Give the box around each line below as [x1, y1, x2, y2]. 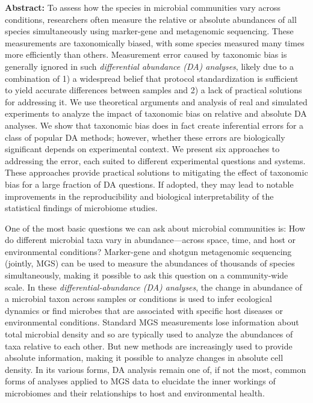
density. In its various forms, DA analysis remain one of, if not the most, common [5, 363, 306, 375]
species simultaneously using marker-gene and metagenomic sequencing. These [5, 25, 294, 37]
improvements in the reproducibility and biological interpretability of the [5, 189, 274, 202]
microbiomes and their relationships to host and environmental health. [5, 387, 265, 399]
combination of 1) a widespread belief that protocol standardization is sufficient [5, 72, 299, 84]
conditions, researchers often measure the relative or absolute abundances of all [5, 13, 297, 25]
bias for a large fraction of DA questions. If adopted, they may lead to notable [5, 177, 294, 190]
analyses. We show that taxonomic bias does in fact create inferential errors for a [5, 118, 304, 131]
